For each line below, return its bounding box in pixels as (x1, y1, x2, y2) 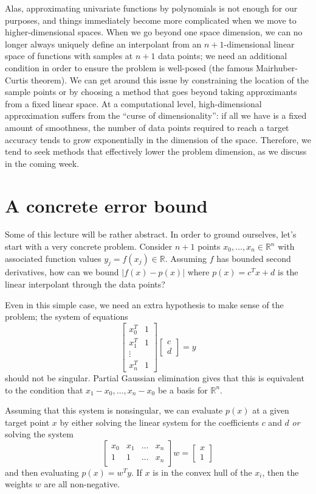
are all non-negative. (44, 478, 120, 490)
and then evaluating (5, 465, 79, 478)
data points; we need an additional (158, 49, 287, 62)
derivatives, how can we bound (5, 266, 119, 278)
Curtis (5, 73, 29, 86)
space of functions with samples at (5, 49, 133, 62)
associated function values (5, 252, 101, 264)
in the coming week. (5, 157, 80, 169)
